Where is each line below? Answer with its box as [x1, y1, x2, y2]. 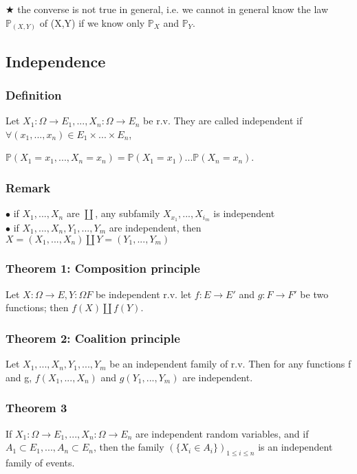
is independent [213, 206, 275, 221]
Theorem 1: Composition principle [6, 260, 200, 277]
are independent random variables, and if [136, 426, 309, 440]
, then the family [93, 440, 164, 454]
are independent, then [109, 220, 202, 234]
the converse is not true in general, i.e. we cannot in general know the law [17, 2, 328, 16]
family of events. [6, 455, 75, 469]
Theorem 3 [6, 399, 67, 416]
